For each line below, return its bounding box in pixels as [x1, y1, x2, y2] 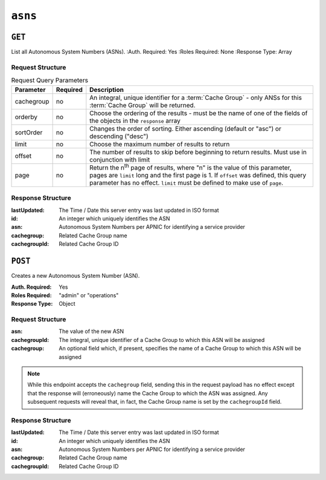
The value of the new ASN [59, 327, 124, 335]
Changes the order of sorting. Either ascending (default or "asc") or [89, 124, 282, 133]
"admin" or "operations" [59, 291, 119, 299]
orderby [14, 113, 37, 121]
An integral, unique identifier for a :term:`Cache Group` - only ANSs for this [89, 93, 302, 102]
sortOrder [14, 128, 43, 136]
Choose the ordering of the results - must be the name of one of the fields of [89, 109, 308, 117]
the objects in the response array [89, 116, 181, 125]
